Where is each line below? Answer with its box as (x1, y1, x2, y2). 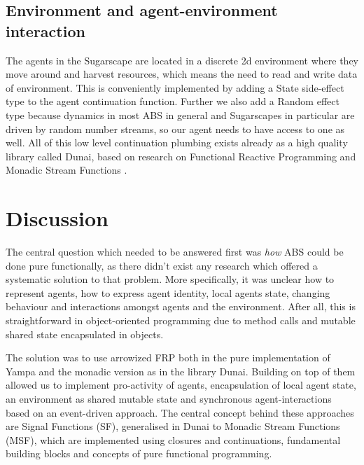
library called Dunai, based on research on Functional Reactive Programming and (6, 148, 356, 163)
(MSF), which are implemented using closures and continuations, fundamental (6, 432, 341, 447)
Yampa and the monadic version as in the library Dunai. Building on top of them (6, 363, 356, 378)
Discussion (6, 204, 108, 233)
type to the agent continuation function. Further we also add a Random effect (6, 94, 339, 109)
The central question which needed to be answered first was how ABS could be (6, 244, 344, 259)
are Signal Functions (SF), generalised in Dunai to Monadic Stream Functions (6, 419, 340, 433)
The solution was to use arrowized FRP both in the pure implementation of (6, 350, 330, 365)
